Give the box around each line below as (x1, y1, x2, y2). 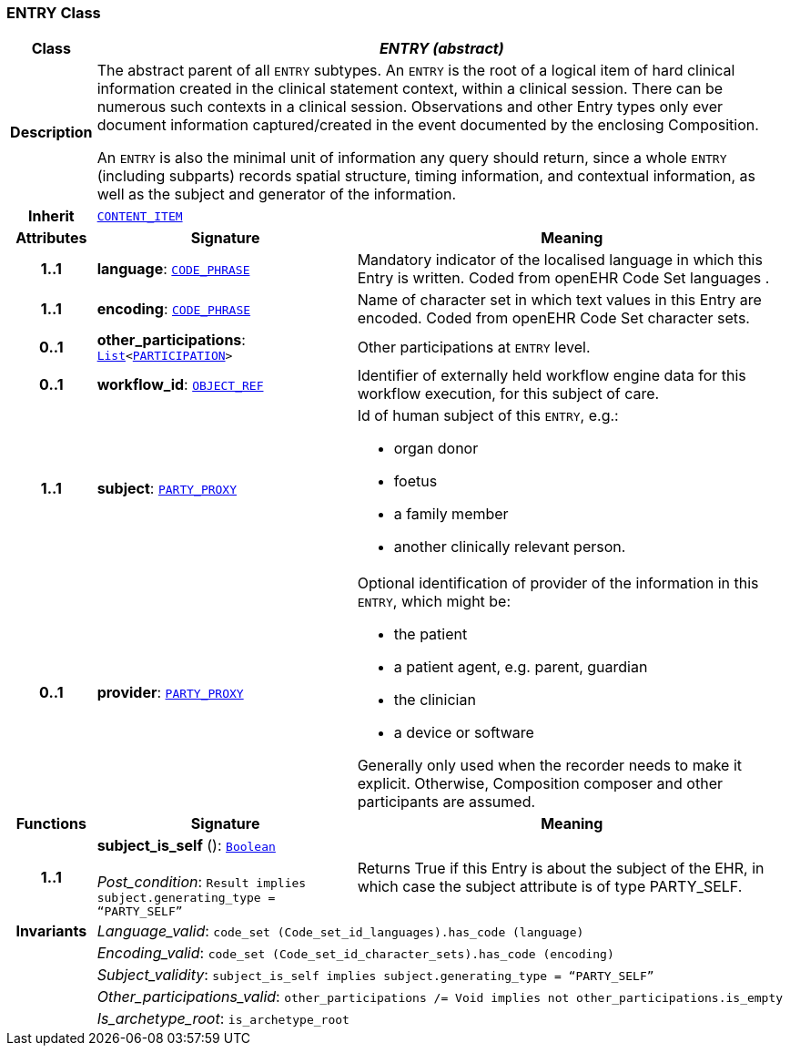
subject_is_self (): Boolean (96, 836, 276, 855)
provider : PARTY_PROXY (96, 683, 244, 702)
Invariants (15, 922, 87, 941)
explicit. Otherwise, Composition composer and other (357, 774, 723, 793)
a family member (393, 505, 509, 524)
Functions (15, 814, 86, 833)
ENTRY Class (6, 4, 101, 22)
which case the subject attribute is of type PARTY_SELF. (357, 877, 743, 896)
